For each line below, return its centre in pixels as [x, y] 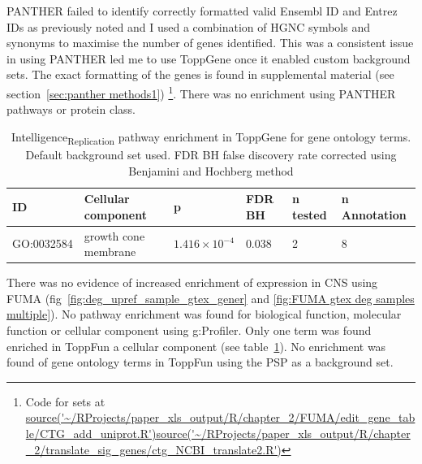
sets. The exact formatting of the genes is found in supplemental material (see [200, 74]
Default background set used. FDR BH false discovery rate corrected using [211, 154]
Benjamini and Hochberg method [211, 170]
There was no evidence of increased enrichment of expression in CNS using [192, 282]
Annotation [374, 214]
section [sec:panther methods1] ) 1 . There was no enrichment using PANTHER [201, 92]
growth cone [114, 235]
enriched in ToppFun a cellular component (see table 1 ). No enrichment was [196, 346]
